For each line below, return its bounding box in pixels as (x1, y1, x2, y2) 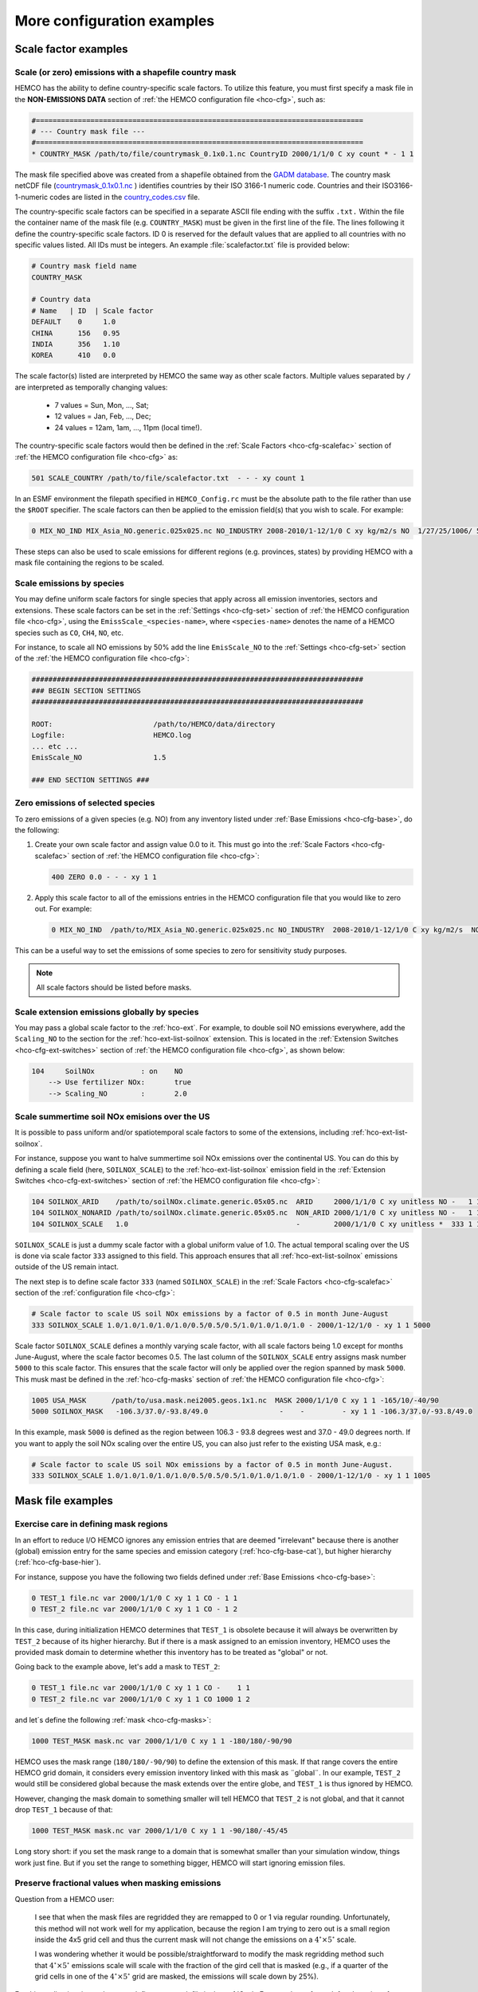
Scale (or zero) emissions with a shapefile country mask (14, 66, 237, 77)
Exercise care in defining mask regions (14, 1519, 168, 1530)
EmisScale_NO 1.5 (31, 753, 167, 763)
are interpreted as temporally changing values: (14, 382, 168, 392)
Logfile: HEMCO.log (31, 731, 191, 740)
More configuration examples (14, 12, 215, 29)
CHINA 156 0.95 (31, 328, 120, 338)
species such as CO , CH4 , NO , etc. (14, 628, 123, 637)
